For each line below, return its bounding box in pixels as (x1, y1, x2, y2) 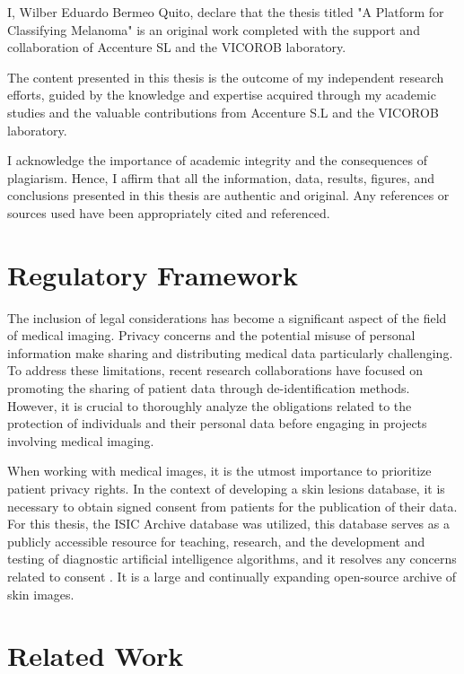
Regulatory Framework (7, 256, 298, 293)
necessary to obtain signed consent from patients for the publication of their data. (7, 496, 458, 515)
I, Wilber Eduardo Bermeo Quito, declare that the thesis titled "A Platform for (7, 3, 444, 21)
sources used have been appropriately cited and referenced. (7, 203, 330, 222)
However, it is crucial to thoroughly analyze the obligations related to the (7, 396, 412, 415)
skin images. (7, 584, 74, 603)
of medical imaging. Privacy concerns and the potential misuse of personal (7, 326, 416, 345)
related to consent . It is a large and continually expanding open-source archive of (7, 566, 457, 585)
